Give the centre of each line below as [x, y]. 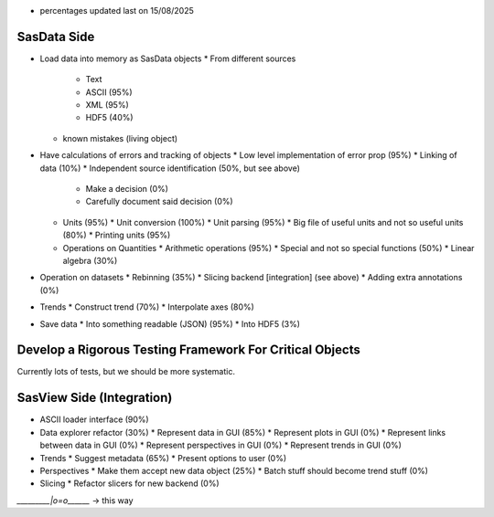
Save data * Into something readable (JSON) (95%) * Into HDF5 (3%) [170, 323]
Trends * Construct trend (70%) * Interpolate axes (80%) [147, 307]
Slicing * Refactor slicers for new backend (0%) [129, 483]
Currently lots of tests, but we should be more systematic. [126, 372]
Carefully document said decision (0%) [159, 202]
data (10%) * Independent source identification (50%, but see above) [170, 168]
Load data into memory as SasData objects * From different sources [168, 58]
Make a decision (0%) [127, 189]
